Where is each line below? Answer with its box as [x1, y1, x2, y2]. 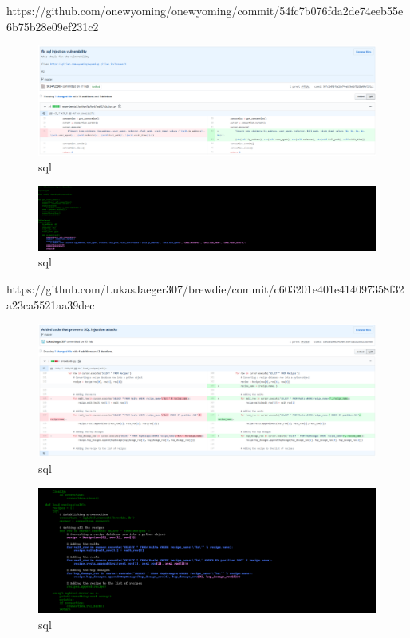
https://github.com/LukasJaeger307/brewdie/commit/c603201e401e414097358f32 [6, 281, 404, 297]
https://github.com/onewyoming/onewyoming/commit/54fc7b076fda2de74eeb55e [6, 2, 404, 18]
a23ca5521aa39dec [6, 296, 95, 313]
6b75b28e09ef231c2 [6, 18, 99, 34]
